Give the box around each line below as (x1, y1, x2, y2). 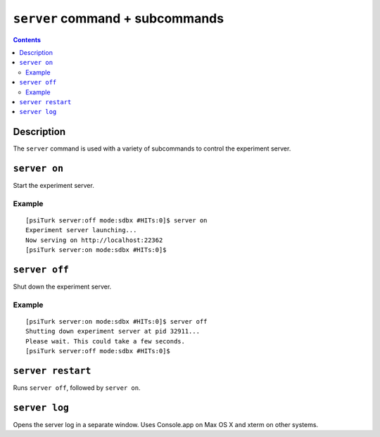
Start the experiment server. (13, 182, 94, 190)
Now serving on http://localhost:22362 (25, 236, 163, 244)
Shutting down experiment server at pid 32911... (25, 327, 201, 336)
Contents (13, 35, 42, 44)
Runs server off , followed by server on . (13, 384, 141, 392)
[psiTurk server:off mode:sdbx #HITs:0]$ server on (25, 217, 208, 224)
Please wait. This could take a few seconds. (25, 337, 186, 345)
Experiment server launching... (25, 226, 137, 234)
